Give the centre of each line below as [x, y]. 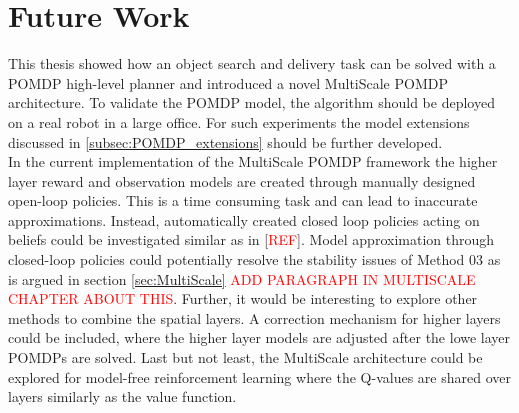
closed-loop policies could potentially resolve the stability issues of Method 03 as [254, 259]
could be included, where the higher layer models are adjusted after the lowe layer [259, 337]
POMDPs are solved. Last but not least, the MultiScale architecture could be [245, 357]
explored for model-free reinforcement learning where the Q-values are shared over [259, 376]
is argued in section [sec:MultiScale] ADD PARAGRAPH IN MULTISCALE [242, 278]
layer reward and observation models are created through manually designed [242, 180]
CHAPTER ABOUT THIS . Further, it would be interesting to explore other [243, 298]
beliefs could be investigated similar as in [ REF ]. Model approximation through [251, 239]
